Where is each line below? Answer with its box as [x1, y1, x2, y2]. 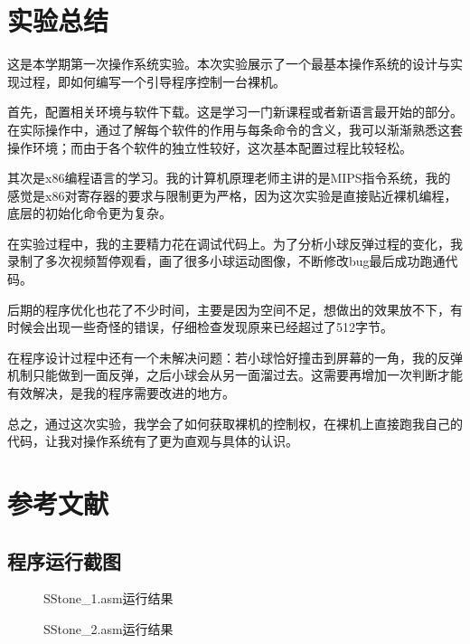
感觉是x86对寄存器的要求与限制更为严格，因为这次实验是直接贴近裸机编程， [7, 185, 457, 204]
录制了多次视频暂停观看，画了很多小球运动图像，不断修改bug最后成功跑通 [7, 251, 446, 270]
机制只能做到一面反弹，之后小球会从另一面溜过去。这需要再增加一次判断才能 [7, 365, 463, 384]
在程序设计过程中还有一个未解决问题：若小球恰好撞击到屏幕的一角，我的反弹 [7, 347, 463, 366]
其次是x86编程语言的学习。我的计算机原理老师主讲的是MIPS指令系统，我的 [7, 168, 451, 187]
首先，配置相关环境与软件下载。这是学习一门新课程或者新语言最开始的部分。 [7, 102, 463, 121]
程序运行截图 [7, 546, 121, 574]
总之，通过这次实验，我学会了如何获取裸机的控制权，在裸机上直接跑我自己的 [7, 413, 463, 432]
